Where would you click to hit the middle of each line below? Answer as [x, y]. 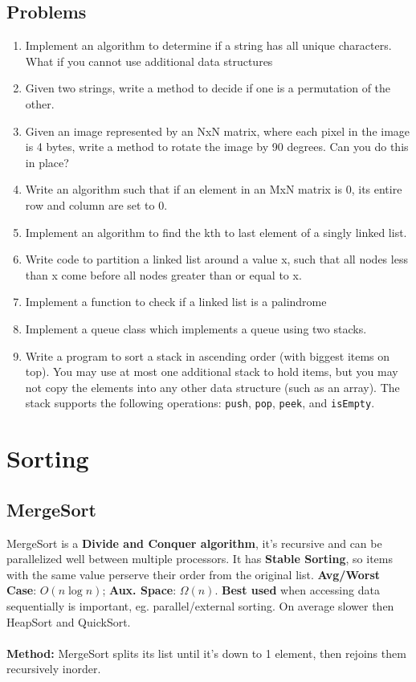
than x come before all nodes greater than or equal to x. [163, 274]
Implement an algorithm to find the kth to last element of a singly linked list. [216, 232]
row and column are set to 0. [96, 204]
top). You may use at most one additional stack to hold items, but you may [212, 372]
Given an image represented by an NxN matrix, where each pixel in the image [218, 131]
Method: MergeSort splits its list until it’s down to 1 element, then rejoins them [206, 653]
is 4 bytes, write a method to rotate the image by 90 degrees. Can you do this [217, 147]
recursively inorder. [54, 669]
